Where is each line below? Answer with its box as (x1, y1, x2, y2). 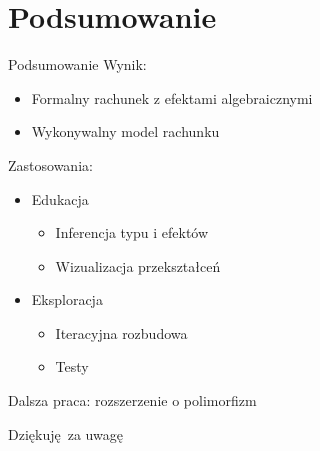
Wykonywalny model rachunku (31, 121, 220, 142)
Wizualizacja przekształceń (55, 255, 221, 276)
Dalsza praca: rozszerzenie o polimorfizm (8, 390, 257, 411)
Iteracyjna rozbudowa (55, 322, 188, 343)
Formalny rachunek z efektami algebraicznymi (31, 87, 313, 108)
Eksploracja (31, 289, 103, 310)
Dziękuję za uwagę (8, 423, 123, 444)
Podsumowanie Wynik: (8, 54, 147, 75)
